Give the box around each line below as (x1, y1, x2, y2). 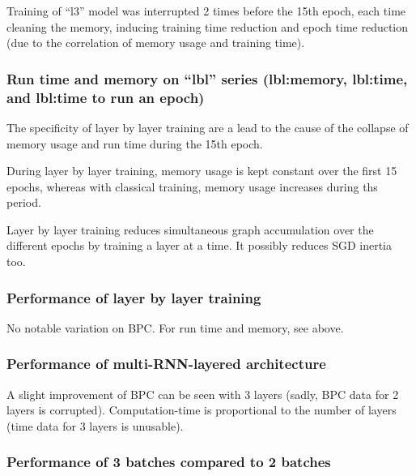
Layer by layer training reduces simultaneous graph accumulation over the (6, 221, 374, 238)
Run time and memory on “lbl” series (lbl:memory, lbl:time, (6, 68, 408, 88)
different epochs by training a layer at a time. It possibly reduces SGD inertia (6, 237, 393, 254)
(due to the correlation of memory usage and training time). (6, 34, 305, 51)
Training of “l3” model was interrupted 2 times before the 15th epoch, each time (6, 2, 406, 19)
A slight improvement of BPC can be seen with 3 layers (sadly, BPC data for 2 (6, 385, 399, 402)
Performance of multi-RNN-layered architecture (6, 354, 326, 374)
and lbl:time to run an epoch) (6, 87, 205, 107)
